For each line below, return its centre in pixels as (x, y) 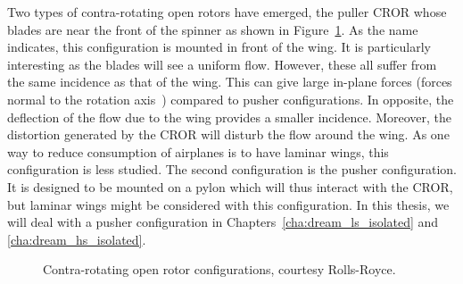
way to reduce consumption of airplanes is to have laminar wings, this (198, 151)
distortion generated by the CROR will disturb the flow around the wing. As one (228, 134)
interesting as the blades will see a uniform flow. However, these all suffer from (222, 64)
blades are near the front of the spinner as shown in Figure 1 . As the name (213, 29)
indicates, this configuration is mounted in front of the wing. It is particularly (219, 47)
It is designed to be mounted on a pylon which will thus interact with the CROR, (230, 186)
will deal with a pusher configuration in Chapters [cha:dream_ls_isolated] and (223, 222)
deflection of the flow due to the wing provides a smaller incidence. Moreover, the (230, 117)
